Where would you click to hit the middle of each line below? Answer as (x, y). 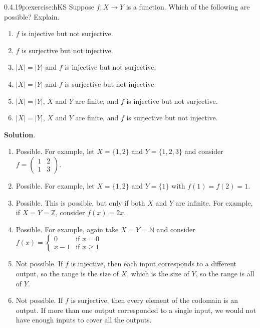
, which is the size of (158, 273)
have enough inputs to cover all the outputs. (84, 320)
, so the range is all (225, 273)
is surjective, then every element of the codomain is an (155, 300)
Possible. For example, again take (67, 229)
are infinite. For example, (214, 202)
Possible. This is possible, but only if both (80, 202)
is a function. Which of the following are (188, 7)
